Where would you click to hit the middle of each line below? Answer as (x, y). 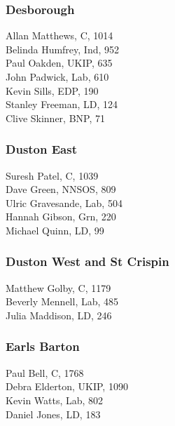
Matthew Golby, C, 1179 (58, 287)
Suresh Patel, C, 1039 (52, 175)
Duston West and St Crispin (87, 261)
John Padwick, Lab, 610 (57, 76)
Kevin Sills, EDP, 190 (52, 90)
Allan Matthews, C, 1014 (59, 35)
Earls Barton (43, 346)
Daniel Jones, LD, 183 (53, 414)
